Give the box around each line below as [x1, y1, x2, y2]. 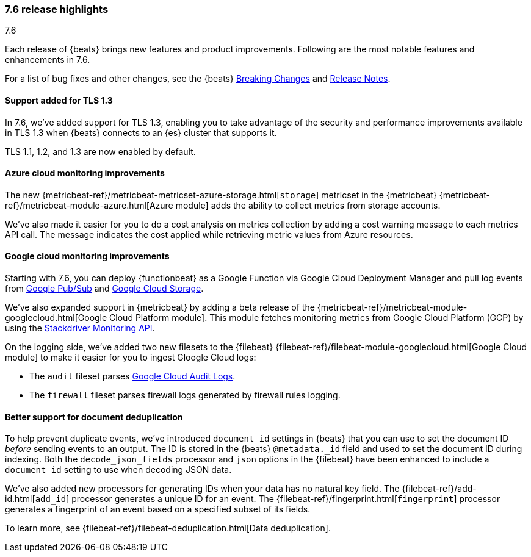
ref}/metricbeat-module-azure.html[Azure [5, 199, 173, 210]
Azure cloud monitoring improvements [5, 168, 165, 179]
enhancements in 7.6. [5, 54, 90, 65]
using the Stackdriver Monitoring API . [5, 323, 155, 334]
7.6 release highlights [5, 3, 109, 15]
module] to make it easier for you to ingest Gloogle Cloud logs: [5, 352, 256, 363]
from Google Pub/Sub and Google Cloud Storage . [5, 283, 204, 294]
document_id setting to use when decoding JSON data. [5, 464, 232, 475]
